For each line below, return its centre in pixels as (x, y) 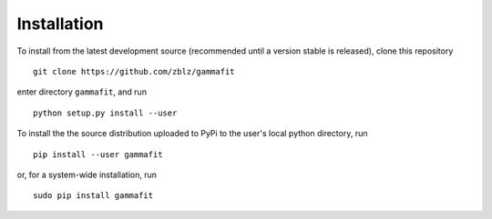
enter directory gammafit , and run (82, 92)
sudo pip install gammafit (93, 196)
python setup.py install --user (105, 113)
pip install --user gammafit (98, 154)
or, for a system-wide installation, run (87, 174)
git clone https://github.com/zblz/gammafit (134, 71)
